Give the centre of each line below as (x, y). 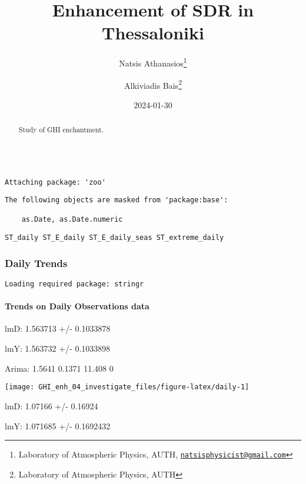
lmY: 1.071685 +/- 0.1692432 (58, 425)
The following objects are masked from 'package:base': (117, 200)
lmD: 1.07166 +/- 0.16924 (51, 405)
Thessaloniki (153, 33)
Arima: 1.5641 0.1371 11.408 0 (59, 368)
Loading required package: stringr (74, 284)
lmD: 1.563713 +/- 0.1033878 (58, 328)
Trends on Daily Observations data (77, 306)
